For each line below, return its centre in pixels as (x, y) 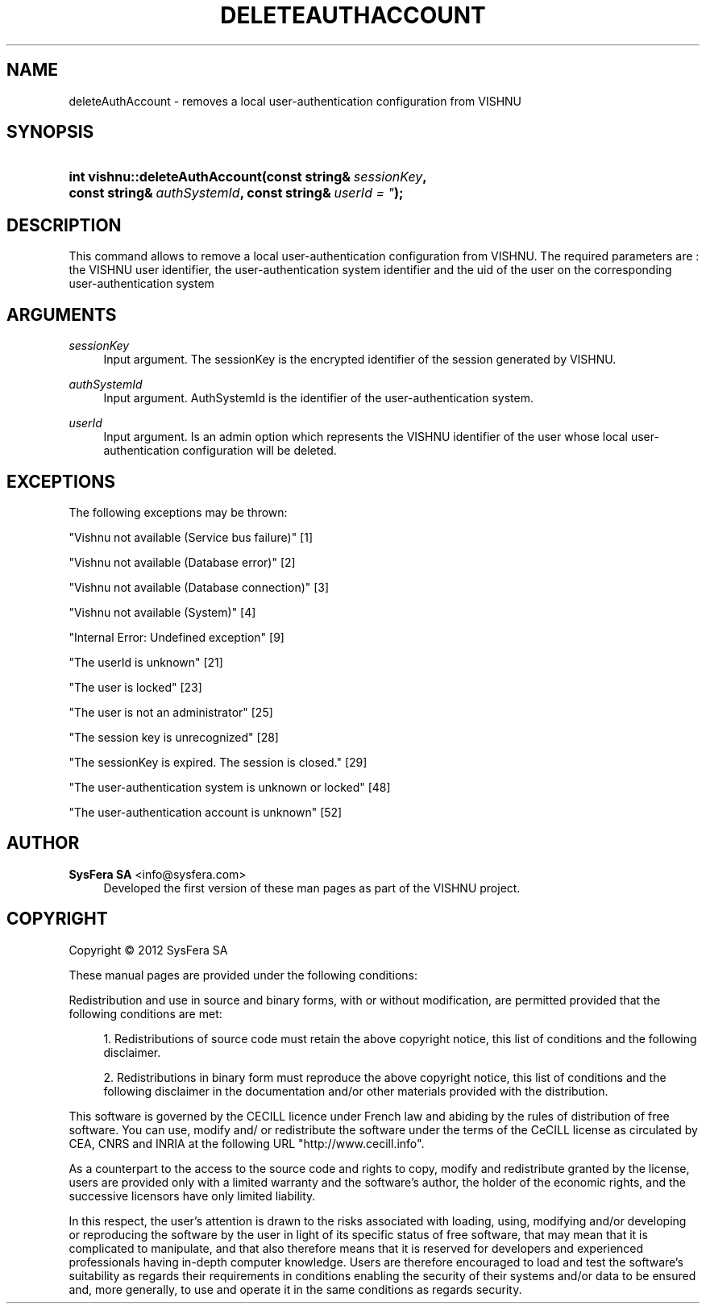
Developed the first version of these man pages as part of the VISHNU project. (312, 888)
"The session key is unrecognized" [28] (174, 737)
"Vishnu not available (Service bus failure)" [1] (191, 537)
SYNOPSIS (50, 132)
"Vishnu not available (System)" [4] (162, 612)
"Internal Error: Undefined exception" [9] (176, 637)
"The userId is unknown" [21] (146, 662)
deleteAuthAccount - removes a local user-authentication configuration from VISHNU (295, 101)
